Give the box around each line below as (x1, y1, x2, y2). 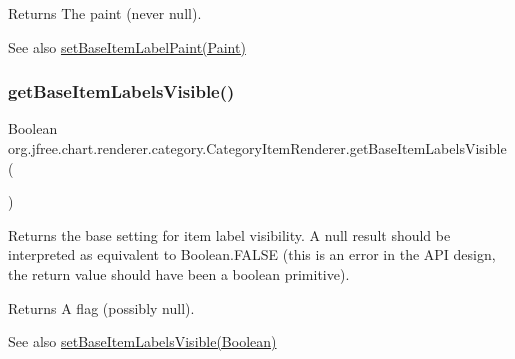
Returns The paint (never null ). (8, 3, 202, 23)
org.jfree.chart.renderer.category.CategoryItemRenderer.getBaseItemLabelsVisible (8, 138, 507, 158)
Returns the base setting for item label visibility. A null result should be (8, 224, 451, 245)
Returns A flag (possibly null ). (8, 297, 195, 318)
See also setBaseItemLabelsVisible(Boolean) (8, 331, 277, 352)
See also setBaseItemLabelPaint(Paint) (8, 36, 246, 57)
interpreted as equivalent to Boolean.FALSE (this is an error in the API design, (8, 244, 496, 265)
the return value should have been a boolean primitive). (8, 263, 350, 284)
